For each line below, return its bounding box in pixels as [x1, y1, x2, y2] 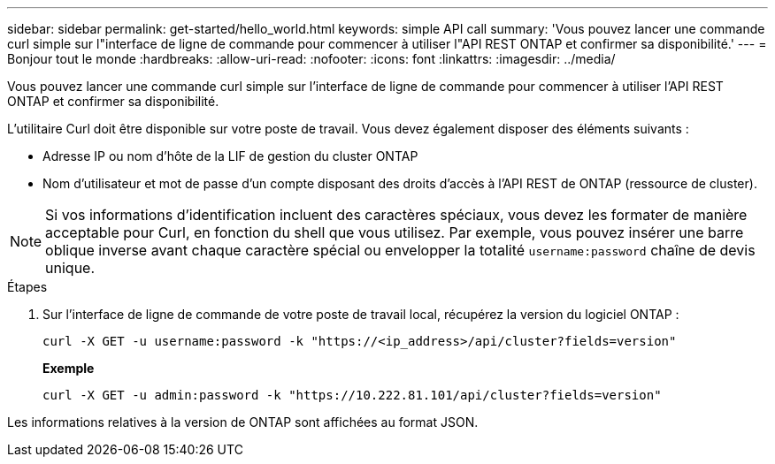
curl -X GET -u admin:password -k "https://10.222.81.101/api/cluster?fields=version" [42, 388, 662, 402]
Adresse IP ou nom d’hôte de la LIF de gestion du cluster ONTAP [42, 148, 418, 164]
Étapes [7, 279, 48, 294]
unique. [45, 259, 96, 277]
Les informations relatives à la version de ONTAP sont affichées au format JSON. [7, 415, 479, 430]
